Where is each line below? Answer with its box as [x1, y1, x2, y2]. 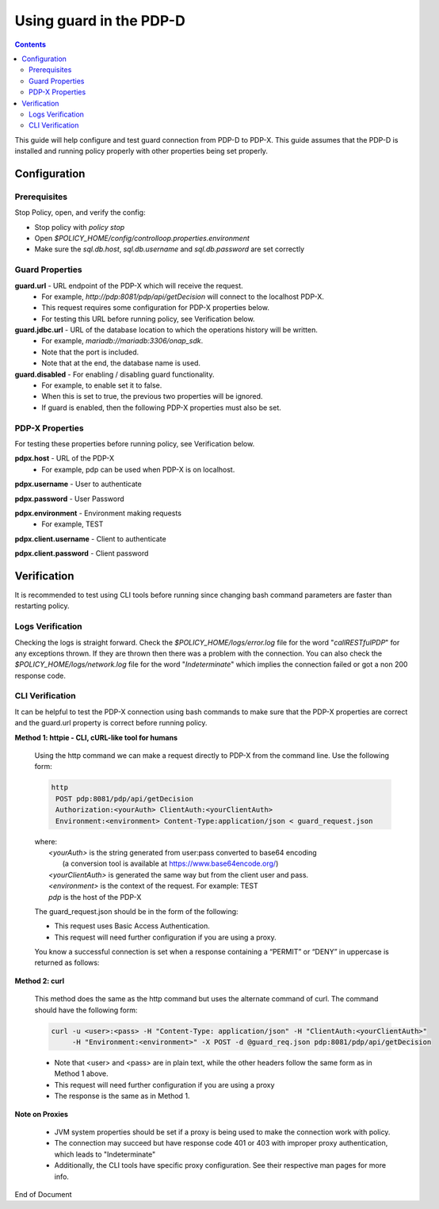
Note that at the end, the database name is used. [41, 358, 201, 368]
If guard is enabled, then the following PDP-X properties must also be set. [41, 403, 281, 412]
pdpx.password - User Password [14, 494, 124, 503]
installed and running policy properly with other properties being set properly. [14, 147, 269, 156]
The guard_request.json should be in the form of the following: [34, 906, 239, 916]
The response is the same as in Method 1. [54, 1091, 190, 1101]
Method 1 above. [54, 1069, 109, 1078]
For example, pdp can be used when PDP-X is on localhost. [41, 465, 235, 474]
